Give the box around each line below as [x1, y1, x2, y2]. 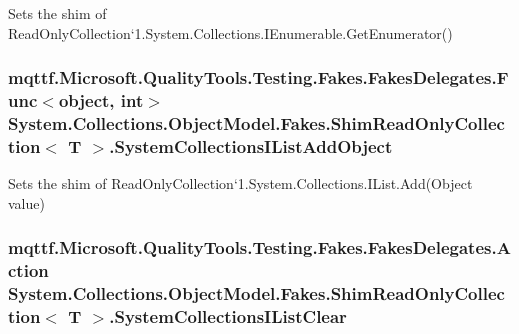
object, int [58, 88, 144, 113]
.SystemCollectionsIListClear [109, 304, 347, 329]
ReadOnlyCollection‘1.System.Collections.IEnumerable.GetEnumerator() [8, 22, 453, 43]
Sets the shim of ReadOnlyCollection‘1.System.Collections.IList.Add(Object [8, 173, 473, 194]
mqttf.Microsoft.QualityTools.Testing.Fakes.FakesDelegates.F [8, 65, 509, 90]
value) [8, 192, 45, 213]
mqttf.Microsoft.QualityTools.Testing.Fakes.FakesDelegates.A [8, 235, 511, 260]
